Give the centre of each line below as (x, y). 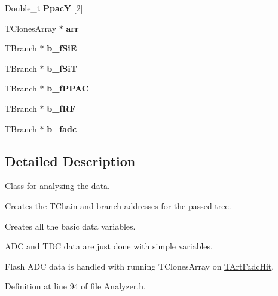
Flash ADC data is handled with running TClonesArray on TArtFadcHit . (140, 266)
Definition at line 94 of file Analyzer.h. (75, 286)
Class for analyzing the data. (57, 186)
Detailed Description (70, 161)
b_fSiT (62, 68)
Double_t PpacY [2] (44, 8)
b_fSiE (62, 48)
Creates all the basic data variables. (70, 226)
